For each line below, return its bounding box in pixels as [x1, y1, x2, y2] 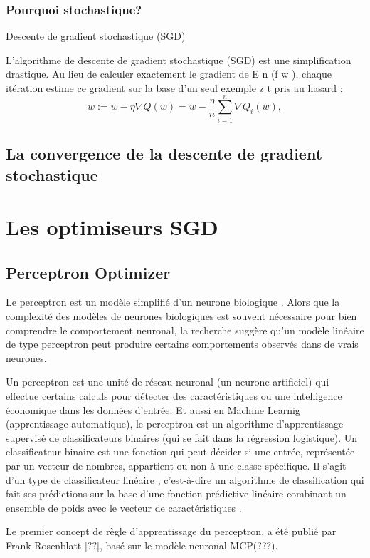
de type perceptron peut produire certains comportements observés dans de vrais [6, 336, 359, 351]
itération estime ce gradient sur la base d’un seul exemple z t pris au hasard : [6, 81, 343, 95]
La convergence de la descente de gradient [6, 143, 323, 165]
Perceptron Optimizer [6, 261, 171, 283]
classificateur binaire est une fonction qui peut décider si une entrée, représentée [6, 444, 355, 459]
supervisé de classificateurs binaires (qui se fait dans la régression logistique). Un [6, 430, 358, 445]
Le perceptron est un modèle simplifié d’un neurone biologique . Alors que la [6, 294, 340, 309]
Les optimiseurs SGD [6, 212, 218, 242]
